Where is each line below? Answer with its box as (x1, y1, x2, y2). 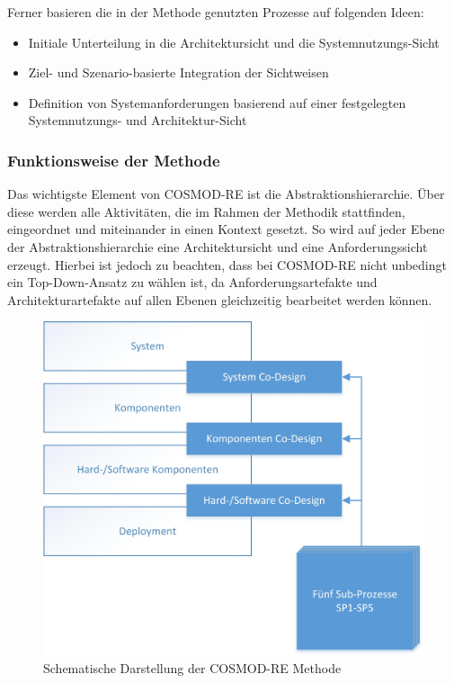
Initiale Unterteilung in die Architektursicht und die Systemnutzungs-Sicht (28, 32, 440, 51)
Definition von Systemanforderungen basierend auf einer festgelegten (28, 93, 406, 112)
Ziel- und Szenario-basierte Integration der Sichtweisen (28, 63, 329, 82)
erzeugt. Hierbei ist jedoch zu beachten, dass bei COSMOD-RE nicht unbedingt (7, 255, 447, 274)
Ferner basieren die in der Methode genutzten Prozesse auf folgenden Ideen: (7, 3, 424, 21)
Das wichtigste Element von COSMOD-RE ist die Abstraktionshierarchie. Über (7, 184, 445, 203)
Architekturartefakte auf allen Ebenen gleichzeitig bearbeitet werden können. (7, 290, 432, 309)
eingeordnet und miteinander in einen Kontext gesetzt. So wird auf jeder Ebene (7, 220, 445, 238)
